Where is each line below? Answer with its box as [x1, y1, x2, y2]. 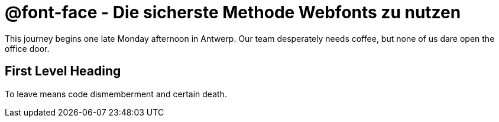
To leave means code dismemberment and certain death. [5, 88, 227, 99]
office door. [5, 43, 50, 54]
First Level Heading [5, 64, 121, 79]
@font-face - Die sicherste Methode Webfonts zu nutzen [5, 2, 461, 22]
